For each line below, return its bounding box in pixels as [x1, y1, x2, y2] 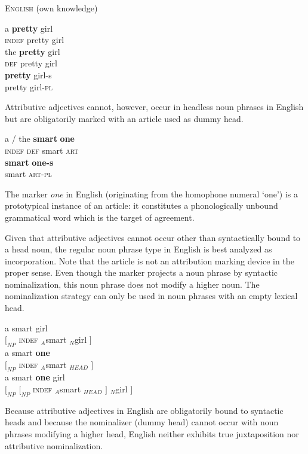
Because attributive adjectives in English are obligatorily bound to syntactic [5, 404, 284, 416]
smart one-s [5, 156, 54, 168]
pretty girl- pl [5, 80, 53, 93]
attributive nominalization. [5, 439, 103, 452]
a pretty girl [5, 22, 53, 34]
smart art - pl [5, 167, 52, 180]
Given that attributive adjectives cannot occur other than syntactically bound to [5, 231, 301, 243]
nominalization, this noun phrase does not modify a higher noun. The [5, 278, 260, 290]
